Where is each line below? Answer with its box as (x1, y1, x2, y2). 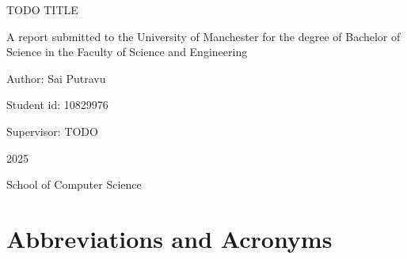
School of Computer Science (6, 176, 142, 193)
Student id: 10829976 (6, 96, 108, 113)
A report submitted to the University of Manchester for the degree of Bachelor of (6, 28, 401, 44)
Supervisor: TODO (6, 122, 98, 139)
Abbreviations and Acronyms (6, 222, 333, 254)
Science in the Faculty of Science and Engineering (6, 43, 248, 60)
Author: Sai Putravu (6, 69, 106, 86)
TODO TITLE (6, 2, 78, 17)
